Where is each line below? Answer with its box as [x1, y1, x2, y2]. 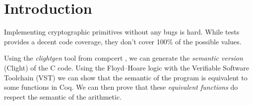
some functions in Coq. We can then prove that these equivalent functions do [4, 82, 238, 92]
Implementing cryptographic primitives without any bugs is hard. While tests [4, 27, 240, 37]
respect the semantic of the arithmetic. [4, 91, 122, 102]
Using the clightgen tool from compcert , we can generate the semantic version [4, 53, 243, 63]
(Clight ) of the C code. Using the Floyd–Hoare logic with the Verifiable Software [4, 62, 249, 72]
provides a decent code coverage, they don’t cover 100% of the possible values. [4, 36, 242, 46]
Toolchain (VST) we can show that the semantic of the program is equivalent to [4, 72, 248, 82]
